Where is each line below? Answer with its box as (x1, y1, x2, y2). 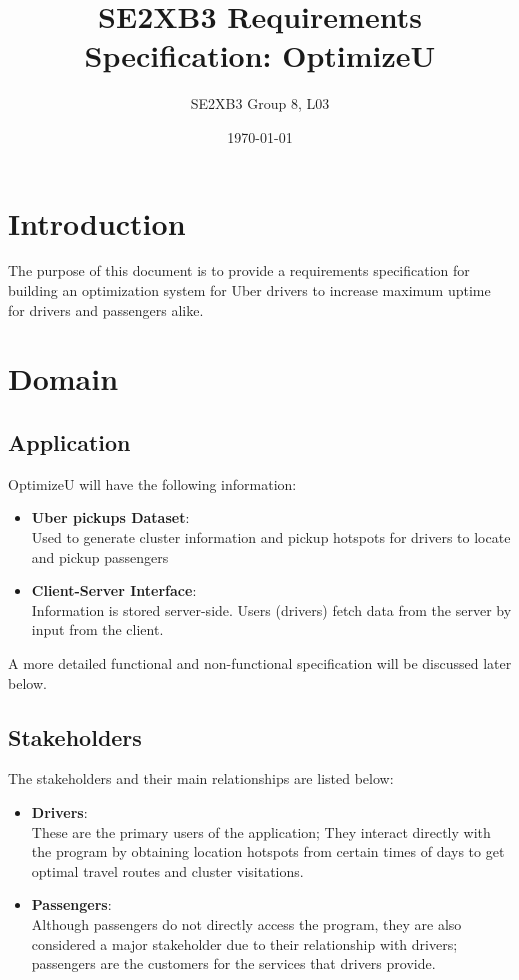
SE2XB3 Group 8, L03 (190, 93, 330, 114)
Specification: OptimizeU (84, 35, 436, 76)
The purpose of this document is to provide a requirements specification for (8, 260, 470, 281)
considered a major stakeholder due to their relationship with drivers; (31, 933, 458, 954)
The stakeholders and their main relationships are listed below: (8, 768, 394, 789)
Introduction (8, 202, 186, 243)
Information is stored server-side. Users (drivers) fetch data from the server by (31, 599, 512, 620)
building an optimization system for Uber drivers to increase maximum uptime (8, 280, 491, 301)
